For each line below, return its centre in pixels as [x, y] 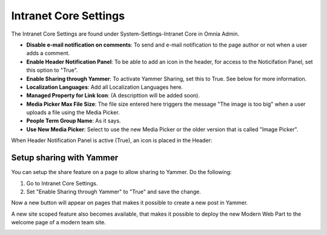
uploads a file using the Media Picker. [73, 112]
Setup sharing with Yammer [65, 158]
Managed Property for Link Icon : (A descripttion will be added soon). [113, 95]
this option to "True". [52, 70]
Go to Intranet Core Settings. [62, 183]
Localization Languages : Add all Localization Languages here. [104, 87]
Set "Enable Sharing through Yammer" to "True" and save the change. [114, 192]
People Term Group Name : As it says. [74, 121]
